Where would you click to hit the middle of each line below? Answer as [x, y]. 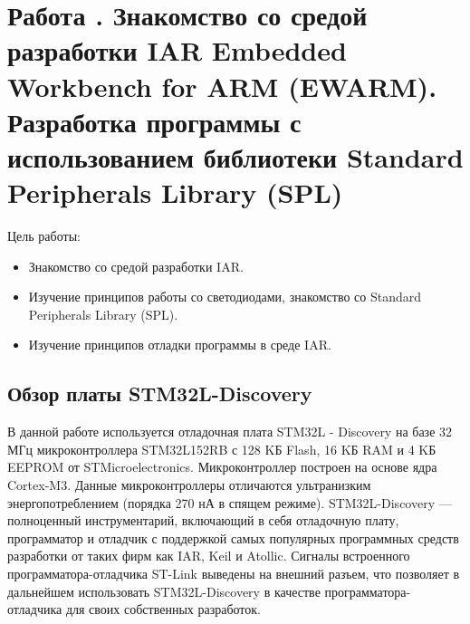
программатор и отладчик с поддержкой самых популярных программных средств [233, 538]
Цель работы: [44, 236]
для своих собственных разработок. [163, 609]
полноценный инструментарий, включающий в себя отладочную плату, [203, 520]
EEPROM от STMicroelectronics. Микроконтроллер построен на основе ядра [222, 467]
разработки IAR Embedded [177, 50]
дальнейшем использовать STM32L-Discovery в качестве [164, 591]
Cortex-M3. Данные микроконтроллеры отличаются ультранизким [189, 485]
